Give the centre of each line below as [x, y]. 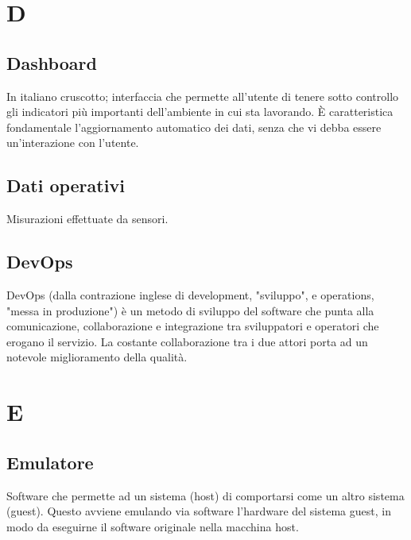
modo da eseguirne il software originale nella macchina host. [153, 526]
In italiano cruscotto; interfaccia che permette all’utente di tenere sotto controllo [203, 96]
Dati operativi [66, 185]
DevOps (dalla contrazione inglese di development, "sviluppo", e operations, [190, 294]
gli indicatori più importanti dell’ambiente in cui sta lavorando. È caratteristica [200, 112]
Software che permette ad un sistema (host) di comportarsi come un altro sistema [205, 495]
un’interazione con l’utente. [73, 143]
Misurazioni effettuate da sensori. [87, 219]
